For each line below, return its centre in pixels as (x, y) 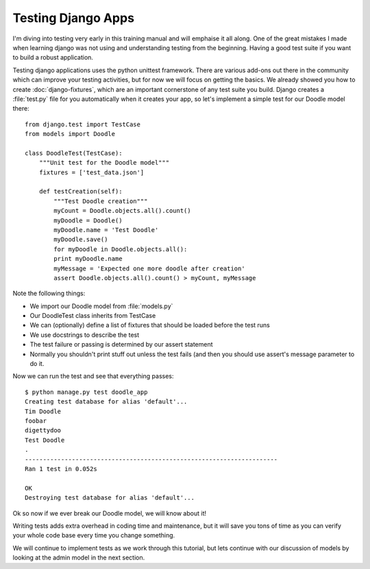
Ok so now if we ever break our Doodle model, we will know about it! (110, 513)
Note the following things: (49, 293)
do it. (37, 364)
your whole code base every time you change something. (94, 535)
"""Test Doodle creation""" (101, 201)
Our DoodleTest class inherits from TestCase (93, 316)
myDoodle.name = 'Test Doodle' (106, 230)
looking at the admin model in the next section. (79, 558)
